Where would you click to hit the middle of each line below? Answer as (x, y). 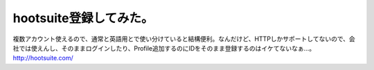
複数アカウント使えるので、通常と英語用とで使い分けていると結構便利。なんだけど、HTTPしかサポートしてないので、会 (184, 39)
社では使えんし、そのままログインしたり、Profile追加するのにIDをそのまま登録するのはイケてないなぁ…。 (164, 48)
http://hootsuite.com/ (43, 58)
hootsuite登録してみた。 (83, 18)
